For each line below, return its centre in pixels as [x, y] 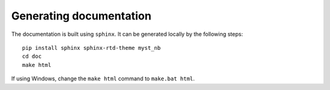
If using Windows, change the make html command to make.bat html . [103, 78]
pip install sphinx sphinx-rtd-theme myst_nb [92, 48]
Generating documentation [82, 16]
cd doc [32, 57]
